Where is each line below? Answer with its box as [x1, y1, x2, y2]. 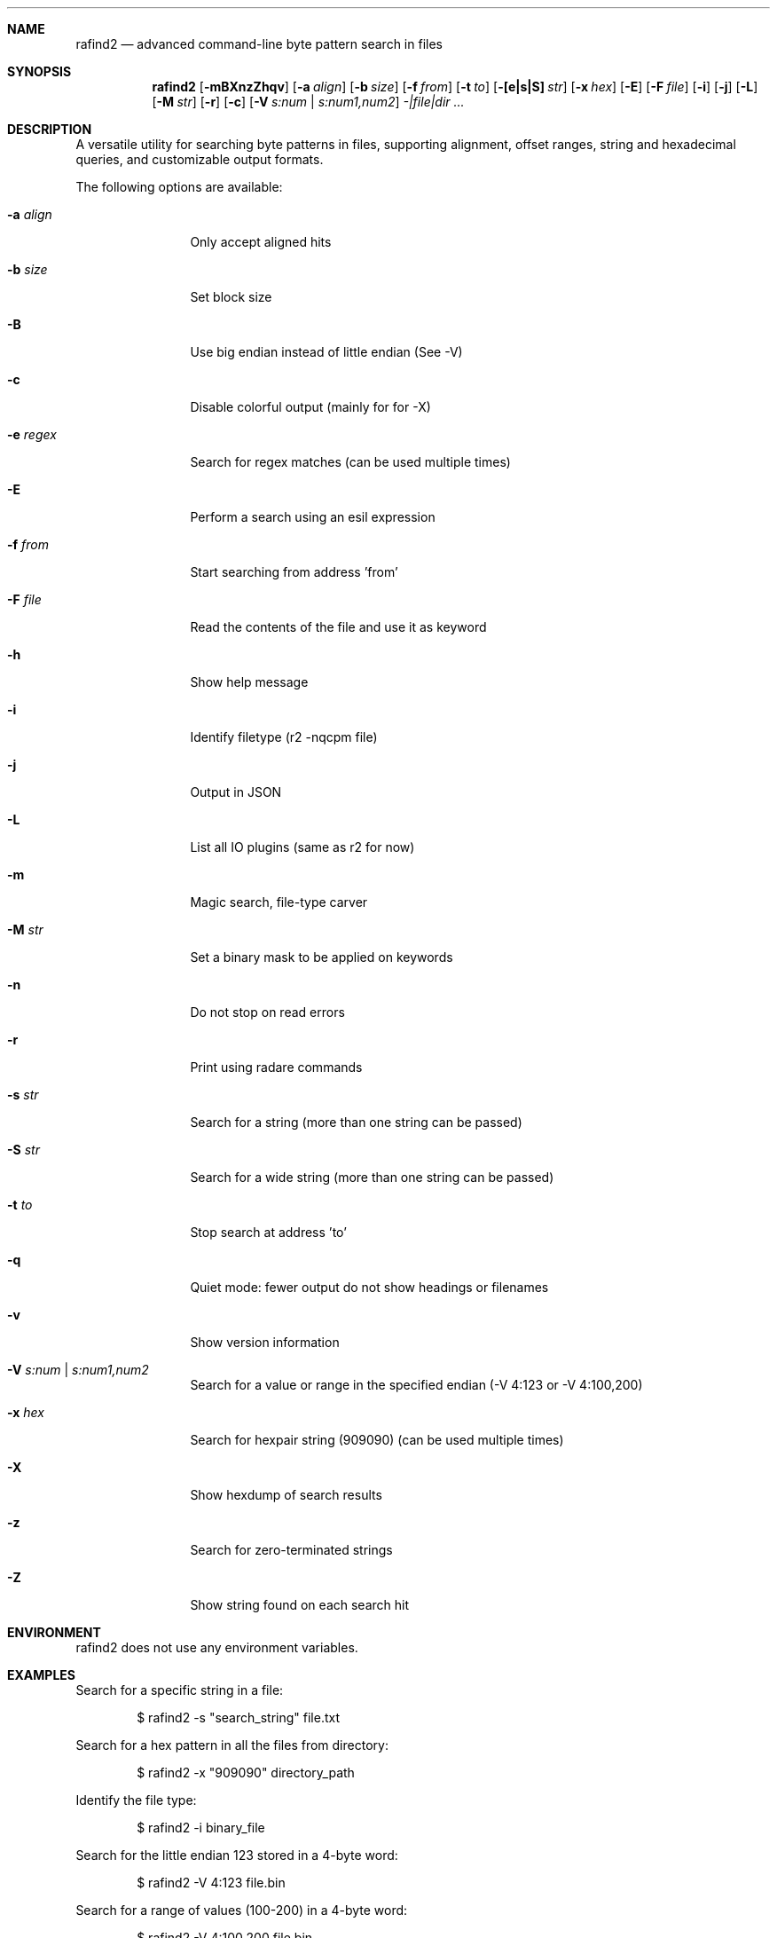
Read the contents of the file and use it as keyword [190, 619, 487, 634]
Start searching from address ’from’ [190, 564, 398, 579]
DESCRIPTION [7, 122, 92, 137]
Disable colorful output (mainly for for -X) [190, 399, 431, 414]
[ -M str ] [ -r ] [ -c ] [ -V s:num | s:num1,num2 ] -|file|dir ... [152, 94, 465, 109]
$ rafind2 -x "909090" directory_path [137, 1765, 355, 1780]
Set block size [190, 289, 272, 304]
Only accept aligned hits [190, 234, 332, 249]
